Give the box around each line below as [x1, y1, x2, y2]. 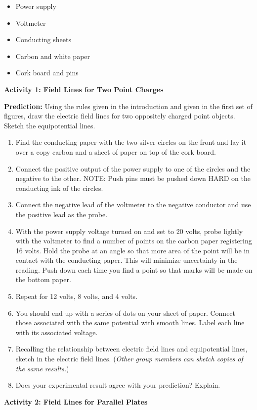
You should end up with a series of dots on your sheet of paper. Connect [15, 307, 236, 318]
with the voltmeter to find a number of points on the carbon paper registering [15, 235, 252, 246]
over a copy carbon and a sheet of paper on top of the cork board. [15, 146, 216, 157]
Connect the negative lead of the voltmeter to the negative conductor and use [15, 199, 251, 210]
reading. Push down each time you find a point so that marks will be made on [15, 264, 253, 275]
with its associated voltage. [15, 327, 98, 337]
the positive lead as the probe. [15, 209, 108, 219]
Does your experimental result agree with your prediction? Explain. [15, 380, 220, 390]
